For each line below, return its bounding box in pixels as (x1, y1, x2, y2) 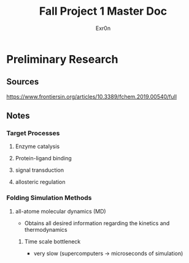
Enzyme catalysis (15, 143, 60, 150)
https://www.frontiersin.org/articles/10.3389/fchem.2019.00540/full (6, 93, 177, 100)
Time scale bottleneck (24, 237, 81, 245)
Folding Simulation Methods (6, 194, 92, 202)
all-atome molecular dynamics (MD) (15, 207, 106, 215)
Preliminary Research (6, 52, 118, 66)
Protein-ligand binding (15, 155, 72, 162)
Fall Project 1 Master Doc (39, 4, 168, 18)
